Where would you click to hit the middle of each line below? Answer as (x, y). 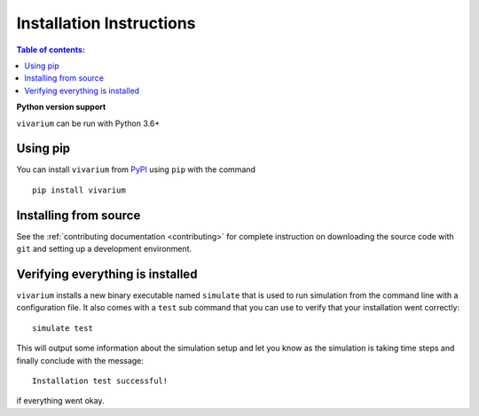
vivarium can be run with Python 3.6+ (88, 123)
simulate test (63, 328)
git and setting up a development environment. (104, 249)
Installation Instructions (106, 23)
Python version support (61, 107)
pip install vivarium (79, 190)
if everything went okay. (60, 401)
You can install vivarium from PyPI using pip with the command (136, 169)
